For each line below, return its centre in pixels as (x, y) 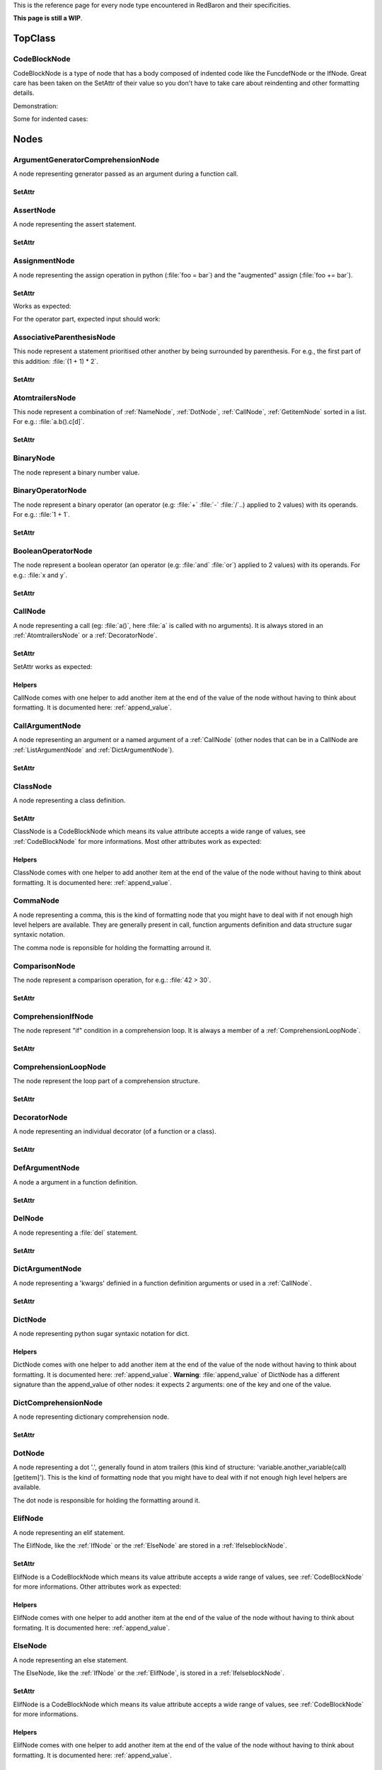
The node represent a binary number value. (76, 472)
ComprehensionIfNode (53, 1016)
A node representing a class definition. (69, 800)
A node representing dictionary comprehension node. (91, 1417)
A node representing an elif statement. (69, 1532)
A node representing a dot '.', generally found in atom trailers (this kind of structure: (134, 1467)
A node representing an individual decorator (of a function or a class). (115, 1131)
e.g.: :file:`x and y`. (40, 575)
